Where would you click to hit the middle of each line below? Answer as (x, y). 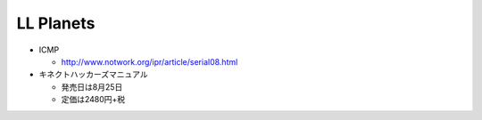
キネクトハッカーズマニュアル (93, 75)
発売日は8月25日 (92, 87)
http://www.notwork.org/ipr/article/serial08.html (150, 61)
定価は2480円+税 (93, 100)
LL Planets (56, 23)
